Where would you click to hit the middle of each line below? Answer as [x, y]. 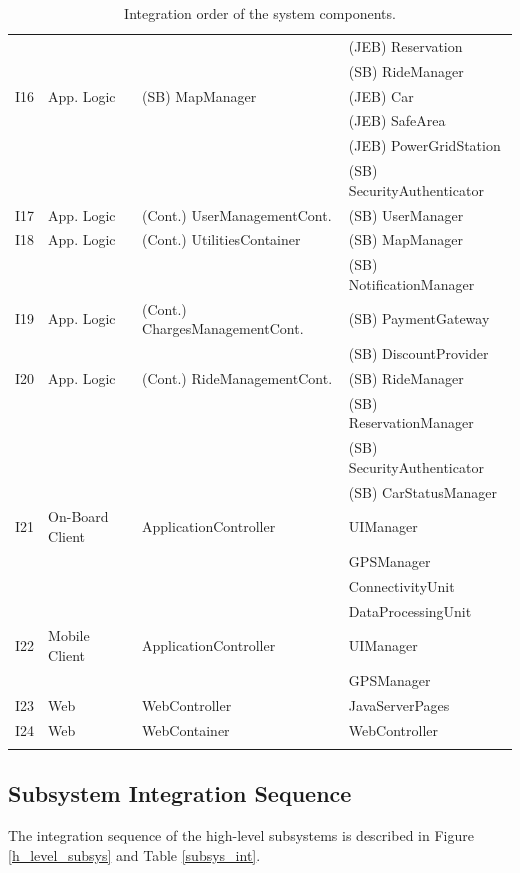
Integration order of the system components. [260, 13]
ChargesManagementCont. [223, 328]
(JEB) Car [381, 95]
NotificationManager [411, 283]
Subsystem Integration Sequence [180, 793]
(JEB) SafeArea [397, 120]
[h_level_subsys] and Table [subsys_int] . [134, 854]
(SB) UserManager [406, 214]
